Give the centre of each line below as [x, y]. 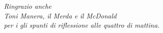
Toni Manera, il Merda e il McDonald [60, 15]
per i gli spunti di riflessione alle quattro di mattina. [82, 25]
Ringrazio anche [28, 6]
